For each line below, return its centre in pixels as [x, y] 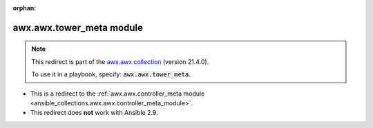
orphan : [25, 8]
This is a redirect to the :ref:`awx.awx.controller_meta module [117, 94]
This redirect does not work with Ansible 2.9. [94, 113]
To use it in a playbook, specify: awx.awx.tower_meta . [111, 74]
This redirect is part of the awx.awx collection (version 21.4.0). [120, 61]
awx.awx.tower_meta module [78, 28]
